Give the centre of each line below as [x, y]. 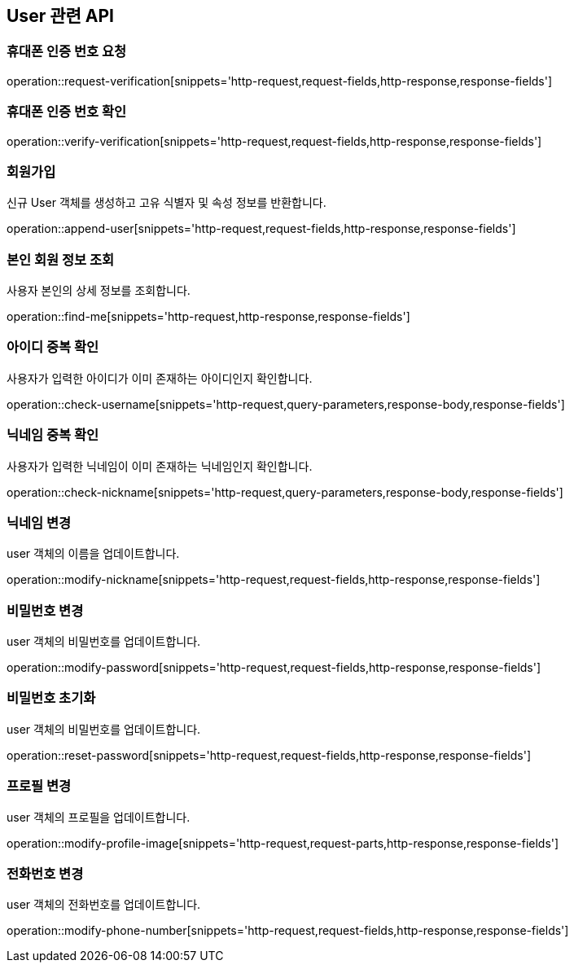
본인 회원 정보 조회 [61, 259]
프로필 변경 [39, 786]
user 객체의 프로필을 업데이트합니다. [99, 817]
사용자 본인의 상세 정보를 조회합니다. [99, 291]
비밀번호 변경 [45, 610]
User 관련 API [60, 16]
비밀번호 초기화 [51, 698]
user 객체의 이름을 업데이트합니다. [93, 554]
